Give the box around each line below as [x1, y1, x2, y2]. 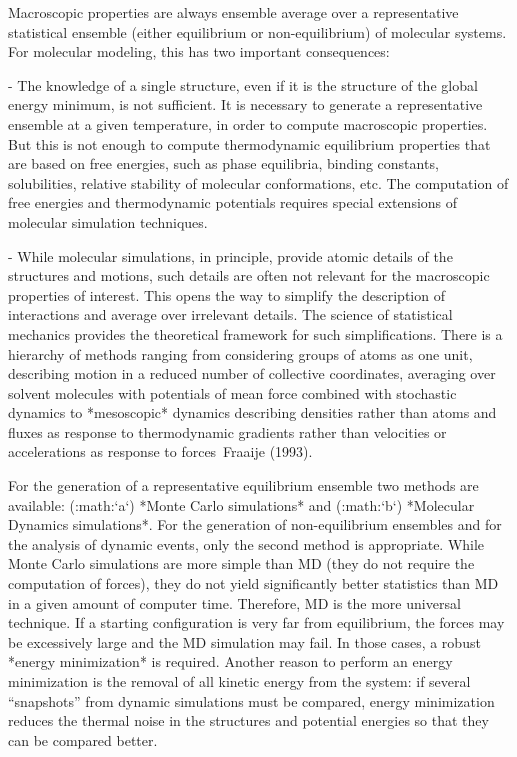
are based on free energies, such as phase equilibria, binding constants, [8, 153, 439, 174]
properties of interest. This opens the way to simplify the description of [8, 284, 445, 305]
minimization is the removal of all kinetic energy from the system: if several [8, 671, 471, 691]
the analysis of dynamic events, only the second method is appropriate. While [8, 533, 485, 554]
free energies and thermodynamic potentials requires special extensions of [8, 192, 458, 213]
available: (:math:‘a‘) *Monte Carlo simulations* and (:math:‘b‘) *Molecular [8, 494, 475, 515]
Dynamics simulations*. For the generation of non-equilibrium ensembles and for [8, 514, 502, 535]
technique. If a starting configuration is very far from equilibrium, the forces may [8, 612, 505, 633]
